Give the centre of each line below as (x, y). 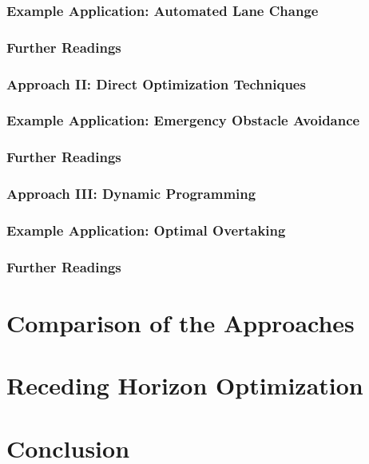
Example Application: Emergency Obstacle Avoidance (183, 120)
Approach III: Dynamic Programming (131, 194)
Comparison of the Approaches (181, 322)
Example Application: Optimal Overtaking (146, 230)
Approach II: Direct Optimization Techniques (156, 83)
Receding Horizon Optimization (185, 385)
